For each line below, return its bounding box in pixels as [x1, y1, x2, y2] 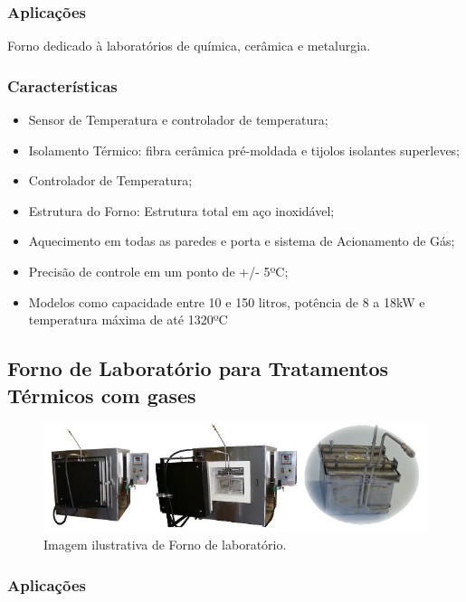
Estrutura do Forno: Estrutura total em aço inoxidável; [28, 201, 335, 220]
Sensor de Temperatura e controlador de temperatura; [28, 110, 328, 129]
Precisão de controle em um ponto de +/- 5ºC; [28, 262, 289, 280]
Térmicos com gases [7, 381, 196, 409]
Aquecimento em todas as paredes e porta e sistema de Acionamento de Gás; [28, 231, 455, 250]
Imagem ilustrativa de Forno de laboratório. [43, 535, 287, 554]
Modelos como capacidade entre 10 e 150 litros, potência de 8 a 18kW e [28, 292, 425, 311]
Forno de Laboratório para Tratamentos [7, 354, 389, 382]
